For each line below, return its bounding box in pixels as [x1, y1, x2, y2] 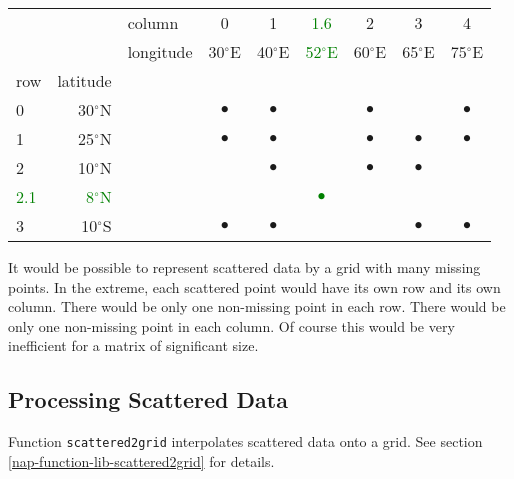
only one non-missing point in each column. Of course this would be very [8, 315, 455, 336]
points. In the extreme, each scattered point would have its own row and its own [8, 276, 501, 297]
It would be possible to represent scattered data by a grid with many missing [8, 257, 481, 277]
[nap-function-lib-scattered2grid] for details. [8, 450, 275, 471]
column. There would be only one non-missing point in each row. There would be [8, 296, 506, 317]
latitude [57, 69, 112, 92]
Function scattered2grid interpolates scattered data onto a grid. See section [8, 431, 483, 452]
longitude [127, 40, 193, 63]
